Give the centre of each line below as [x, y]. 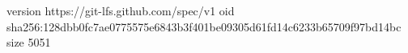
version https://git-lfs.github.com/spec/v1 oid [121, 10]
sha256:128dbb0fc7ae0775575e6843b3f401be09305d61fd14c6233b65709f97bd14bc [204, 26]
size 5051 [29, 42]
